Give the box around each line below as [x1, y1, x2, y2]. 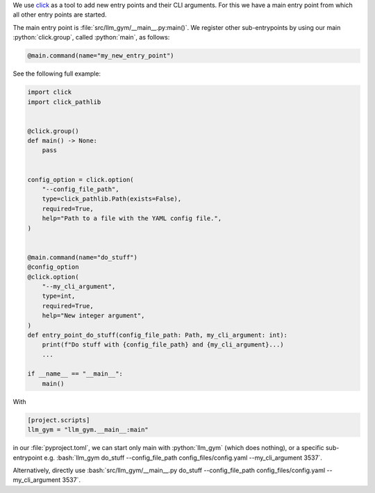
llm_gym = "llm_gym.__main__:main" [27, 426, 149, 434]
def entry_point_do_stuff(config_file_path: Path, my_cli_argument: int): [27, 331, 288, 339]
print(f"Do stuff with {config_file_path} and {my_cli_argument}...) [42, 341, 284, 349]
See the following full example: [12, 69, 101, 78]
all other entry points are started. [12, 10, 107, 19]
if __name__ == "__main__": [27, 370, 123, 378]
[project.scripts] [27, 416, 90, 424]
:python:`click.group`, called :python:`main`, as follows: [12, 33, 170, 42]
